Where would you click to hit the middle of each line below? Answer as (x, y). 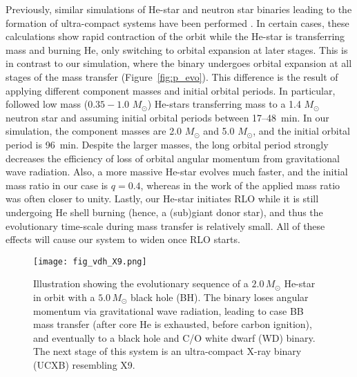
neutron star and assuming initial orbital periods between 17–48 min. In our (167, 117)
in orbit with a (64, 297)
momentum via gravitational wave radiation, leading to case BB (168, 310)
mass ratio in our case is (57, 185)
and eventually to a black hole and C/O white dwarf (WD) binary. (174, 337)
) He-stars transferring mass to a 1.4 (224, 104)
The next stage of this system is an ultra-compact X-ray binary (167, 351)
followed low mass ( (47, 104)
